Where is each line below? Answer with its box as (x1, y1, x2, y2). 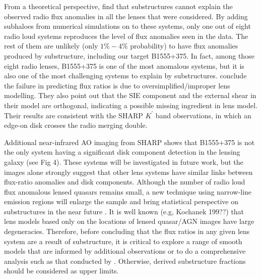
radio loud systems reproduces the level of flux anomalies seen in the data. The (4, 30, 248, 41)
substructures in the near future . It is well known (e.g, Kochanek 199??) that (4, 206, 244, 216)
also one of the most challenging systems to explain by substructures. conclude (4, 70, 247, 81)
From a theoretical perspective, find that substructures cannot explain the (4, 1, 233, 11)
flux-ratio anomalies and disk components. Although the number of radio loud (4, 176, 245, 187)
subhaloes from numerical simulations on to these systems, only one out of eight (4, 21, 251, 31)
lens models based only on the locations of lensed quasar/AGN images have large (4, 216, 254, 226)
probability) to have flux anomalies (130, 40, 238, 51)
